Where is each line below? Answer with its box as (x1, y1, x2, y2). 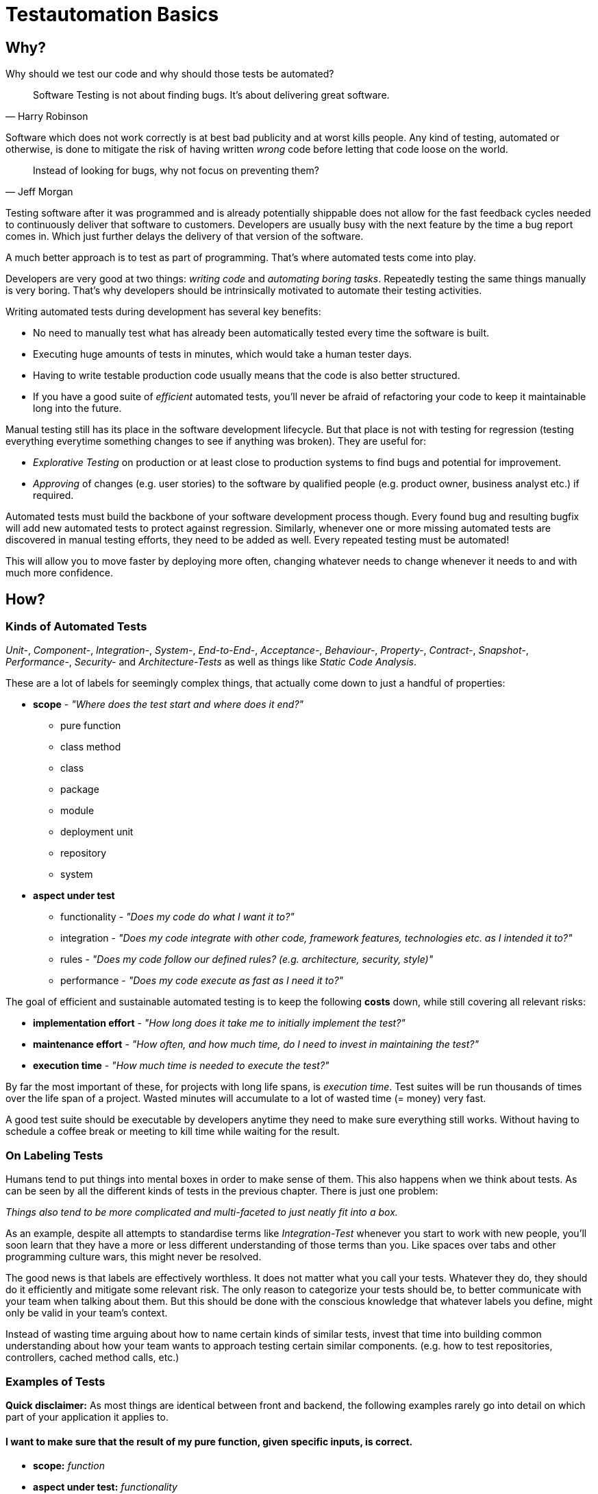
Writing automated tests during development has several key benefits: (5, 306, 321, 318)
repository (60, 847, 107, 859)
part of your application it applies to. (5, 1410, 169, 1423)
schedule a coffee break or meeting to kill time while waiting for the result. (5, 1125, 340, 1138)
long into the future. (33, 402, 122, 415)
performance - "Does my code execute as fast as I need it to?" (60, 975, 344, 987)
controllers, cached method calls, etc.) (5, 1351, 179, 1364)
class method (60, 741, 121, 753)
